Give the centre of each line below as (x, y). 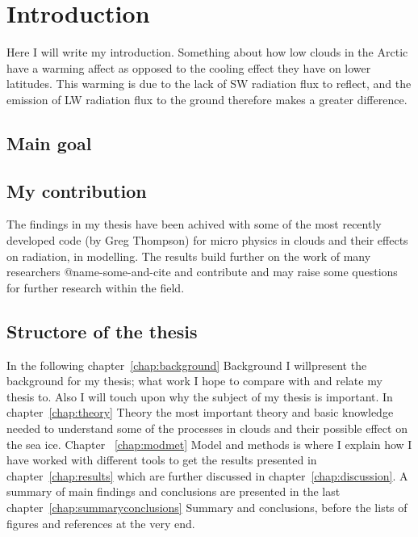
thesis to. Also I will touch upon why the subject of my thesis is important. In (200, 396)
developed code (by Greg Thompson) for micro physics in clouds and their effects (207, 240)
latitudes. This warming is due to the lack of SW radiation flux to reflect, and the (209, 84)
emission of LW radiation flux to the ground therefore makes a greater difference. (207, 99)
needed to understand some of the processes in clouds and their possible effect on (207, 428)
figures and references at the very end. (101, 523)
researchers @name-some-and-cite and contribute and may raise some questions (202, 272)
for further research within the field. (96, 287)
